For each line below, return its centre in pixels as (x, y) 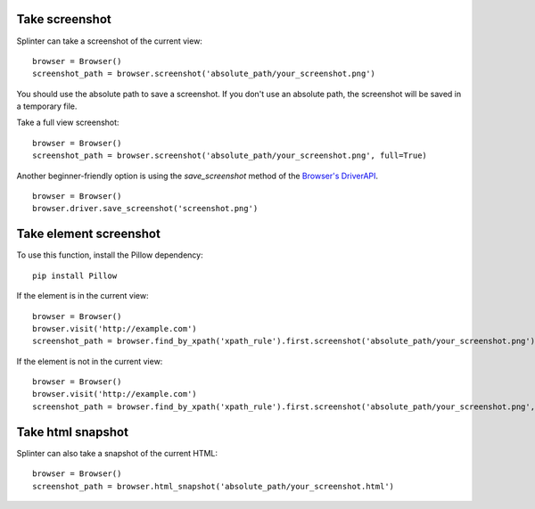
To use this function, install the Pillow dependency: (110, 255)
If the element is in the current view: (82, 296)
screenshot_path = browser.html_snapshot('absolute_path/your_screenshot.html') (214, 486)
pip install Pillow (75, 275)
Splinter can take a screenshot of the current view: (109, 41)
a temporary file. (47, 106)
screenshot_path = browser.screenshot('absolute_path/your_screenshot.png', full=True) (230, 156)
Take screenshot (64, 19)
